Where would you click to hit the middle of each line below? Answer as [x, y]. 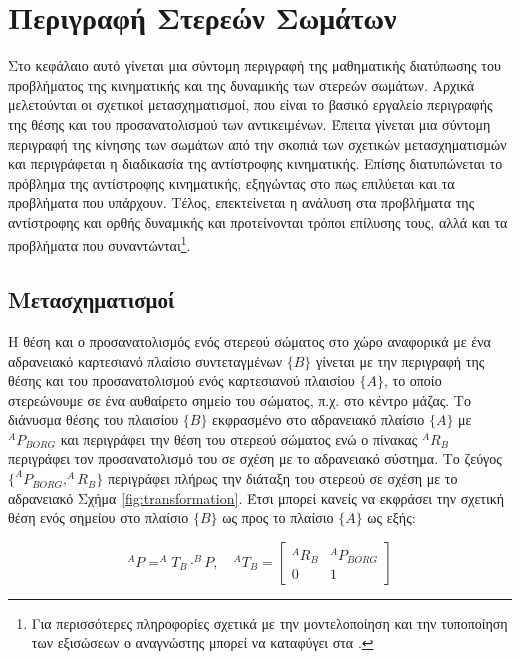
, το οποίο [412, 380]
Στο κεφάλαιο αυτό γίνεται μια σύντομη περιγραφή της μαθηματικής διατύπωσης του [254, 65]
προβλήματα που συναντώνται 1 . [99, 244]
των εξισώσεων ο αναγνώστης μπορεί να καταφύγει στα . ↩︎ [202, 642]
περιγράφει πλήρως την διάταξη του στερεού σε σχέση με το [282, 478]
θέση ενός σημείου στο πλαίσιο [98, 517]
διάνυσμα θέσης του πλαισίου [93, 419]
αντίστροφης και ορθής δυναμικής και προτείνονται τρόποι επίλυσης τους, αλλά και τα [258, 221]
